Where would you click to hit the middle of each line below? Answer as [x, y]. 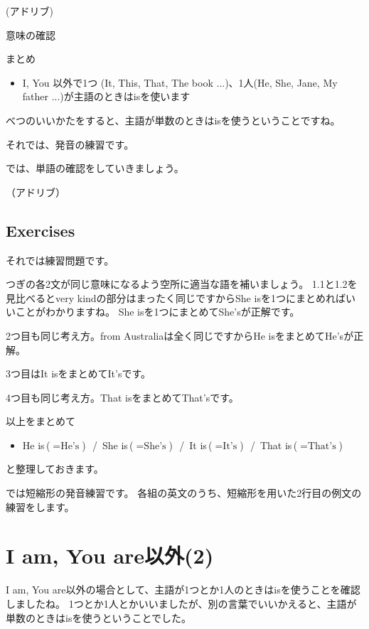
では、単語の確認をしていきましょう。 [95, 168]
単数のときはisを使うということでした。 [98, 617]
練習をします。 [40, 506]
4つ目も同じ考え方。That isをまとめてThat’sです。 [122, 397]
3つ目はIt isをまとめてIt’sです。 [79, 373]
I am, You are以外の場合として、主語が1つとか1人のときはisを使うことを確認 [183, 590]
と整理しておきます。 [55, 469]
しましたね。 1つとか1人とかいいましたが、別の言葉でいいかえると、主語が [181, 603]
